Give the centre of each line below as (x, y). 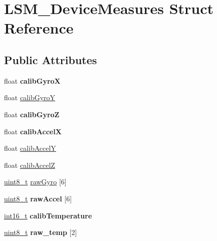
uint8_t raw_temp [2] (41, 232)
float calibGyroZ (32, 114)
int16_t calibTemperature (48, 215)
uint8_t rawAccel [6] (38, 198)
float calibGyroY (30, 97)
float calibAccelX (33, 131)
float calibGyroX (32, 80)
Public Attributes (51, 59)
